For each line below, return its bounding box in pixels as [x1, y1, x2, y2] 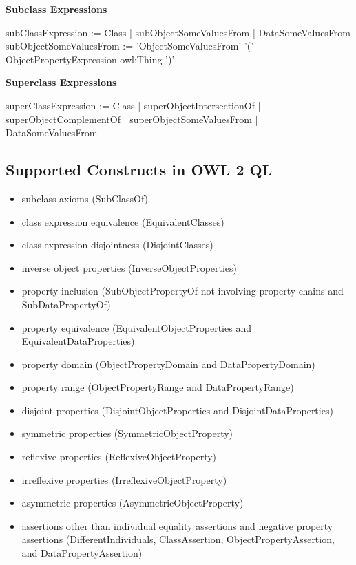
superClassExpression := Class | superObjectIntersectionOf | [6, 98, 261, 112]
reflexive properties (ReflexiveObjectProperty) [21, 449, 217, 464]
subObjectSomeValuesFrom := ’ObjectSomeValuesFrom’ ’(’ [6, 39, 254, 53]
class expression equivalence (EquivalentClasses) [21, 214, 224, 228]
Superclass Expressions [6, 75, 117, 89]
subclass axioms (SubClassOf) [21, 191, 149, 205]
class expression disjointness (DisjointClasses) [21, 237, 213, 252]
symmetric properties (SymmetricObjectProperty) [21, 426, 233, 440]
